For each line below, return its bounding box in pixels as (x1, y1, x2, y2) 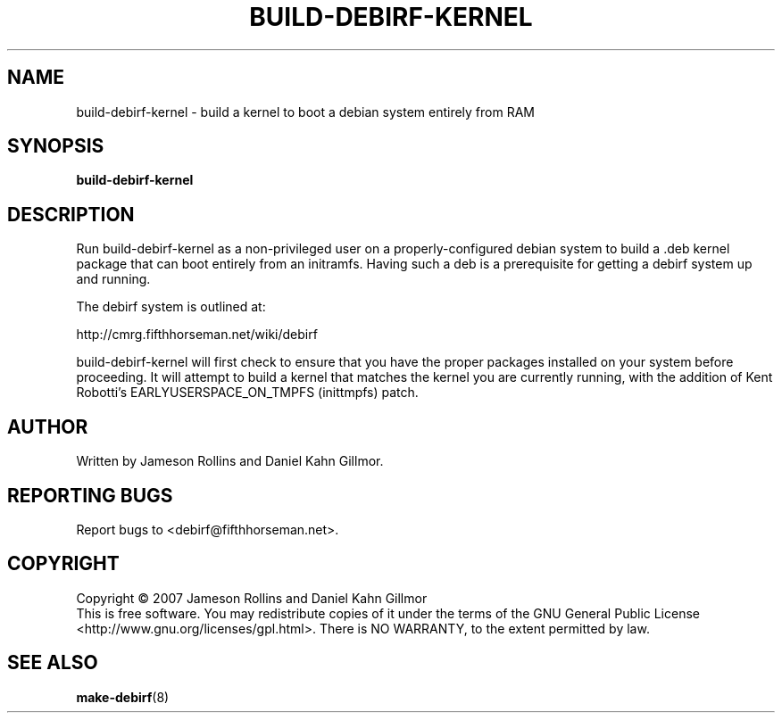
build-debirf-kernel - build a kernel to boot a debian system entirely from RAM (76, 103, 536, 120)
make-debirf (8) (76, 689, 170, 705)
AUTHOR (7, 415, 88, 438)
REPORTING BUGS (7, 484, 173, 507)
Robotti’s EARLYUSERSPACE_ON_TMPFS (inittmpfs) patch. (76, 385, 419, 401)
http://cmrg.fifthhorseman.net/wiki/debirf (76, 327, 318, 343)
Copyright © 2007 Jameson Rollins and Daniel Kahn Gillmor (76, 590, 428, 606)
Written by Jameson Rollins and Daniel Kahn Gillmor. (76, 453, 384, 469)
